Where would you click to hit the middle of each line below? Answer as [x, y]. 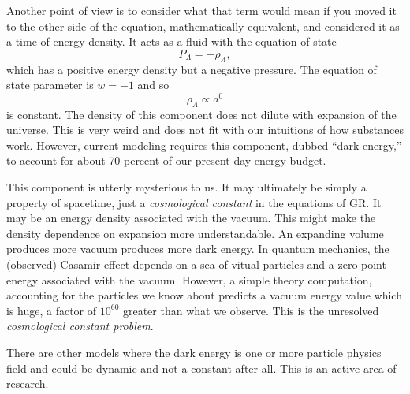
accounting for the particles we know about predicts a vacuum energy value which [204, 295]
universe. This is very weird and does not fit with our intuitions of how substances [205, 130]
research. [28, 383]
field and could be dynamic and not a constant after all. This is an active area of [201, 368]
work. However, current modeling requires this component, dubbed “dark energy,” [204, 145]
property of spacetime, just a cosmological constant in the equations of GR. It [194, 202]
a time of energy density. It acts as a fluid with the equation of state [171, 41]
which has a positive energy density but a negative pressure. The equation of [192, 69]
